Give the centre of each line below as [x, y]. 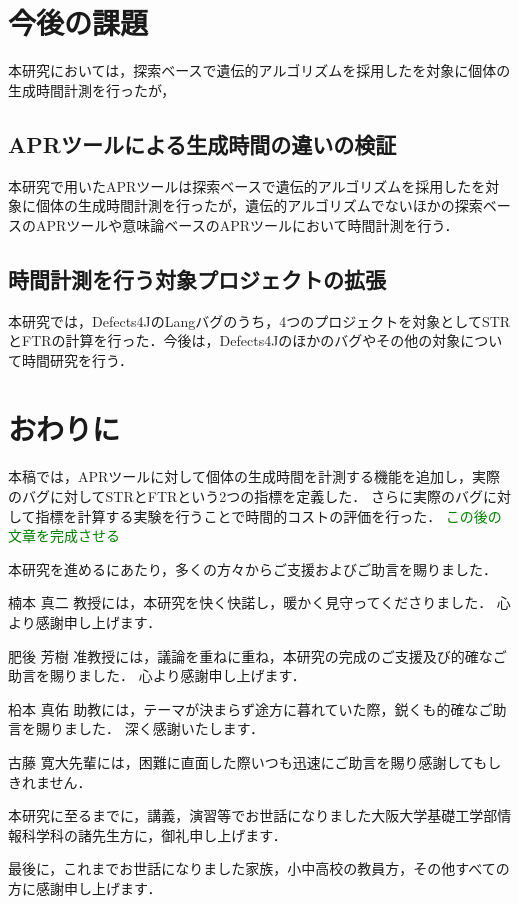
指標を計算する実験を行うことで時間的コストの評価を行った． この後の [268, 515]
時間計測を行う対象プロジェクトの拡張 [197, 278]
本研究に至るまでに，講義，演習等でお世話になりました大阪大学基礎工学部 [253, 815]
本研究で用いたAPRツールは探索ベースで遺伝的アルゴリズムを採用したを [247, 185]
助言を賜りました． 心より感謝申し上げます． [157, 675]
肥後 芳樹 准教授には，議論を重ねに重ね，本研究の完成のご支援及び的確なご [257, 655]
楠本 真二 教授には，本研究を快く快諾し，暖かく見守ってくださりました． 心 [259, 602]
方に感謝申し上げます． [85, 887]
